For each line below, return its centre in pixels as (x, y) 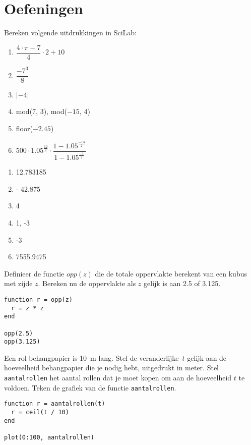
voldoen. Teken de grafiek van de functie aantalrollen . (90, 387)
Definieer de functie (34, 273)
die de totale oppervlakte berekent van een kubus (171, 273)
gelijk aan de (207, 357)
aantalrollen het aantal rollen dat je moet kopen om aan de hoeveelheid (118, 378)
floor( (24, 128)
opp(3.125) (22, 342)
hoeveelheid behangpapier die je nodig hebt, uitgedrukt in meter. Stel (112, 368)
